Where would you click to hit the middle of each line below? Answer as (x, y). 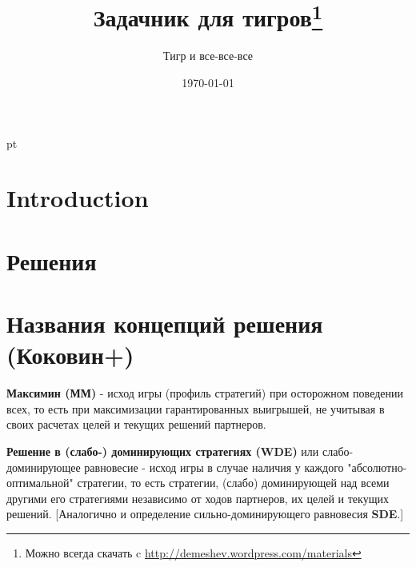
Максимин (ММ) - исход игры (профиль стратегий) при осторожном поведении (205, 393)
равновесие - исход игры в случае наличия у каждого (214, 467)
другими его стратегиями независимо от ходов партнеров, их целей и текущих (198, 498)
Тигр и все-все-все (208, 56)
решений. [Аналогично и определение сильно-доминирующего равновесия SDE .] (205, 514)
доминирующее (44, 467)
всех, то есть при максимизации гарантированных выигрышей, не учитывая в (196, 408)
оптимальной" (40, 483)
